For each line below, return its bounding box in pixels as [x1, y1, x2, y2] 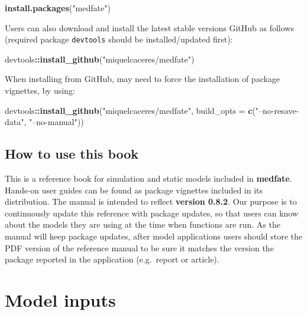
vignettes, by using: [5, 84, 75, 97]
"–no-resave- [255, 104, 299, 116]
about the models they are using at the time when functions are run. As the [5, 218, 280, 231]
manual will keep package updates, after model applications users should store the [5, 229, 303, 242]
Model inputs [5, 287, 116, 311]
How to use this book [5, 145, 139, 163]
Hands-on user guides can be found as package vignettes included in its [5, 183, 263, 196]
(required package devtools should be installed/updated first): [5, 33, 233, 45]
